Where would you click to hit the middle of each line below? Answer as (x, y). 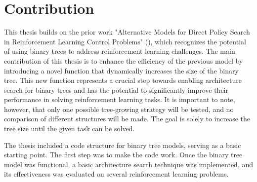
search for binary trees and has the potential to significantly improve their (116, 90)
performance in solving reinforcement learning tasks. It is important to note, (120, 99)
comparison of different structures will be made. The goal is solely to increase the (127, 119)
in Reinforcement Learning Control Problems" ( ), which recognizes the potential (125, 41)
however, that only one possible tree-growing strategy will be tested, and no (119, 109)
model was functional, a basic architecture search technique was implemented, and (128, 164)
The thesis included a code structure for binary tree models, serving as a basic (123, 145)
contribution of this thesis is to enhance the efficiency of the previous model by (124, 60)
